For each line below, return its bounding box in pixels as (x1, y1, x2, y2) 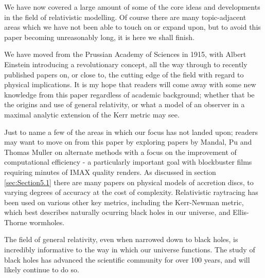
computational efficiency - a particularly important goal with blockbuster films (4, 156, 252, 167)
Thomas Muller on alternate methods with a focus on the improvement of (4, 146, 237, 157)
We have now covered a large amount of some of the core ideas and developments (4, 2, 260, 12)
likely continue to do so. (4, 264, 79, 275)
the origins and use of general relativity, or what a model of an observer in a (4, 99, 245, 110)
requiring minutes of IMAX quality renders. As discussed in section (4, 166, 216, 177)
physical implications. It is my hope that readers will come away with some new (4, 79, 256, 90)
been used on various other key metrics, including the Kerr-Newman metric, (4, 196, 244, 207)
